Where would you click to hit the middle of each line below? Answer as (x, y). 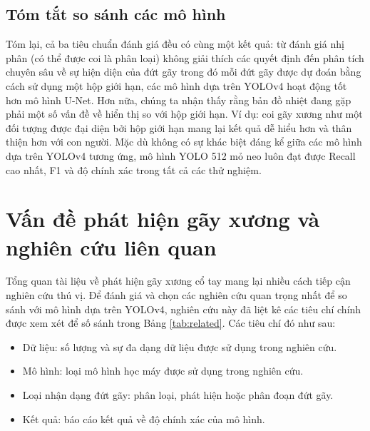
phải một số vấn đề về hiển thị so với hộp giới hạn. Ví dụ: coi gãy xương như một (184, 114)
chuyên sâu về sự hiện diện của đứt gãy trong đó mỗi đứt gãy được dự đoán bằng (184, 72)
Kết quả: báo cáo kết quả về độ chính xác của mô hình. (144, 419)
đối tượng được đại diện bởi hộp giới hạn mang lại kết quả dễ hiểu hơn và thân (179, 127)
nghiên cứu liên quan (111, 247)
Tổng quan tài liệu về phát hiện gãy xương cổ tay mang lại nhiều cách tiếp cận (178, 281)
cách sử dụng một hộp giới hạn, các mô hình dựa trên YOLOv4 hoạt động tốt (176, 85)
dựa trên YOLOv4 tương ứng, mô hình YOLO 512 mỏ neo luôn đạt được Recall (181, 155)
